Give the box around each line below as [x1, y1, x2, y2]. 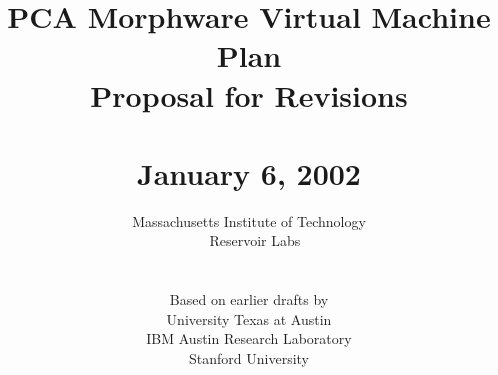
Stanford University [189, 348, 309, 369]
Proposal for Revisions [90, 74, 408, 115]
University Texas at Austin [166, 308, 332, 329]
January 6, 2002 [137, 152, 361, 193]
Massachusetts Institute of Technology [132, 210, 366, 231]
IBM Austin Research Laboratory [146, 328, 352, 349]
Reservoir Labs [209, 230, 301, 251]
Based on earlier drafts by [169, 289, 329, 310]
